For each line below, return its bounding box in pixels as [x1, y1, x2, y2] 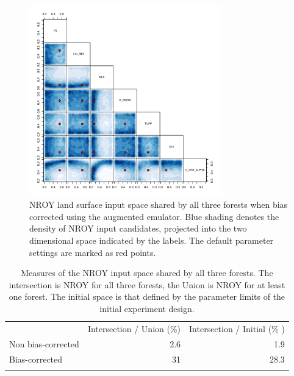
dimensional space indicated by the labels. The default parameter [29, 234, 274, 247]
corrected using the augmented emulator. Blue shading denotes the [29, 210, 279, 222]
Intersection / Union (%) [87, 322, 181, 335]
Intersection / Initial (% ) [189, 322, 285, 335]
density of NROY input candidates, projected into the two [29, 222, 247, 235]
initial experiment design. [99, 302, 195, 315]
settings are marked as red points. [29, 246, 156, 258]
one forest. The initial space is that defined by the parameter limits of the [9, 290, 285, 303]
